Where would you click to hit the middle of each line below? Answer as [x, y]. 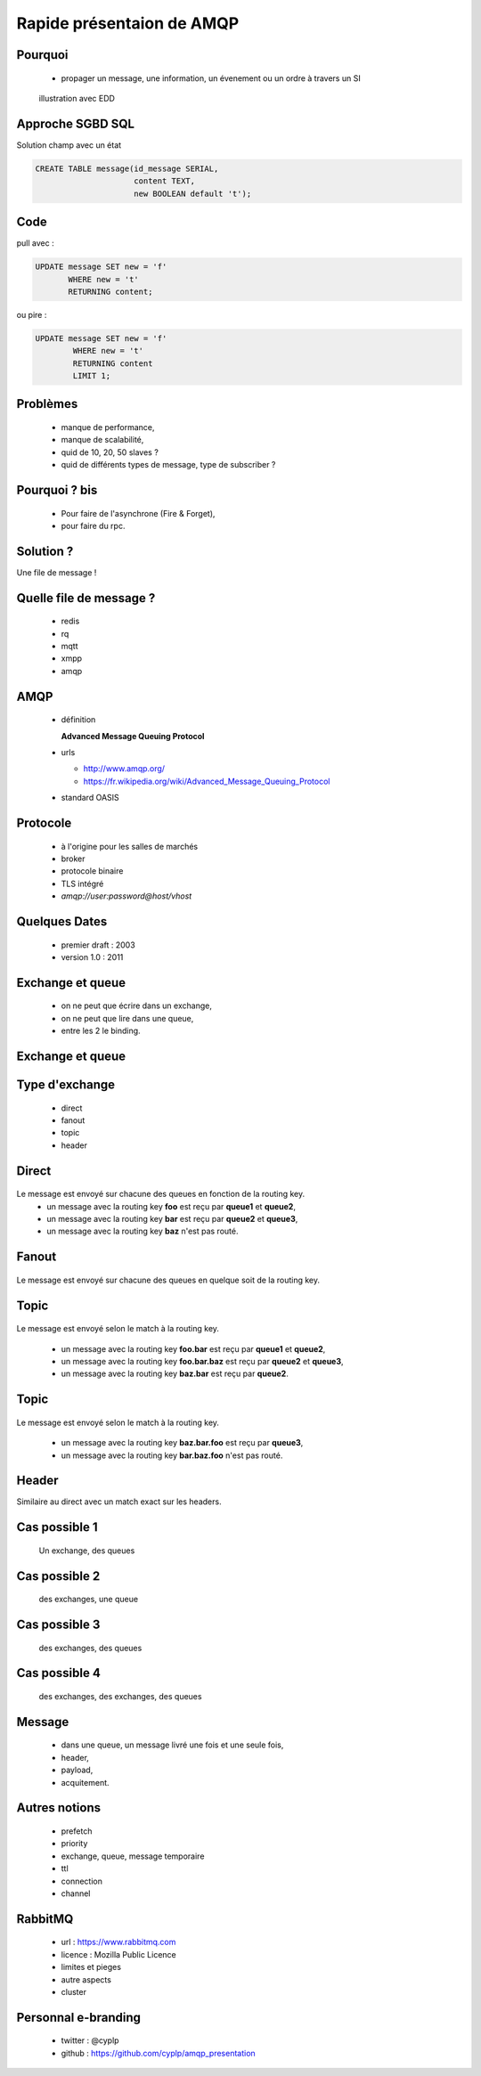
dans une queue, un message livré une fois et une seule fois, [172, 1745]
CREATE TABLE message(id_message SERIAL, [127, 168]
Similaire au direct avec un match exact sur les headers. [119, 1502]
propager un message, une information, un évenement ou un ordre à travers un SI [211, 78]
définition [78, 720]
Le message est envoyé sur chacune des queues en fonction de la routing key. [161, 1194]
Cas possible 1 [57, 1527]
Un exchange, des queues [87, 1551]
